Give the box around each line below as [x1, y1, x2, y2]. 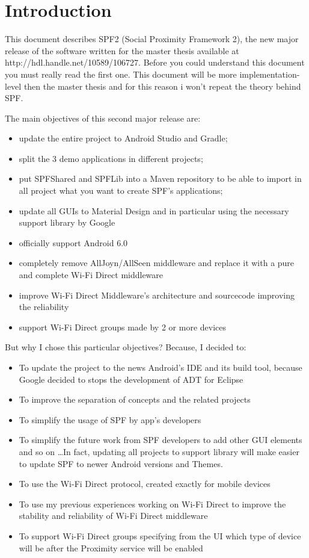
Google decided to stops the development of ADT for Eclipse [19, 373, 243, 385]
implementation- [239, 67, 300, 80]
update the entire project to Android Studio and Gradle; [19, 132, 228, 144]
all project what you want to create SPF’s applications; [19, 184, 223, 197]
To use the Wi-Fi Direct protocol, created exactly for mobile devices [19, 477, 271, 490]
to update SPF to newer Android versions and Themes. [19, 457, 223, 470]
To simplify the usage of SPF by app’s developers [19, 413, 201, 426]
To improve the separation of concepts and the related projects [19, 393, 251, 406]
